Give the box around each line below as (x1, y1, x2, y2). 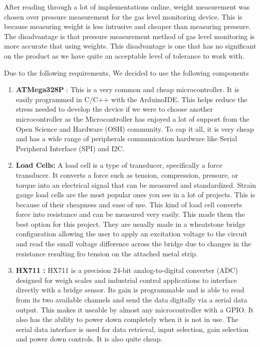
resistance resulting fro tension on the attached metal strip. (16, 248, 198, 258)
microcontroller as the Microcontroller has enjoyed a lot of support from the (16, 113, 249, 124)
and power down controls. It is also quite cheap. (16, 333, 163, 344)
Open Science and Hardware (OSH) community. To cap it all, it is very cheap (16, 123, 254, 134)
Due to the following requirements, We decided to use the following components (4, 67, 249, 78)
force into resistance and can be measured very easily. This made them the (16, 209, 245, 219)
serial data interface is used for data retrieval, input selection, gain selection (16, 323, 248, 334)
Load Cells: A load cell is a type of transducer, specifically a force (16, 160, 222, 170)
